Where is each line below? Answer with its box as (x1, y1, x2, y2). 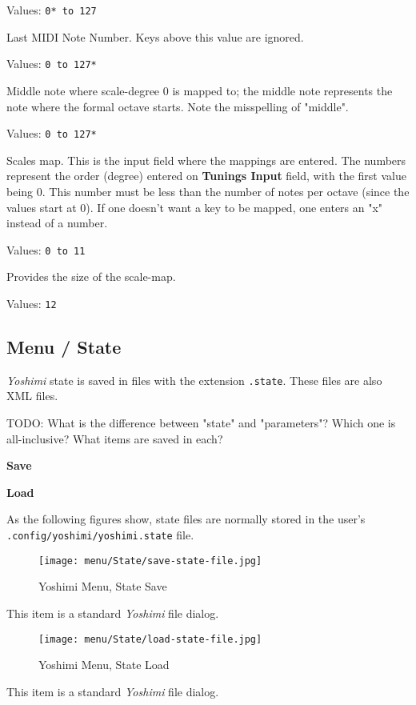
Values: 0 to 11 (6, 241, 86, 258)
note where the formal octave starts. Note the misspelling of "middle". (6, 98, 349, 114)
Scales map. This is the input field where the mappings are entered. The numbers (6, 151, 406, 168)
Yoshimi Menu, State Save (38, 578, 167, 595)
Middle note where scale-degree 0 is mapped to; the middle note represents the (6, 82, 393, 98)
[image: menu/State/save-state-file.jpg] (38, 555, 262, 567)
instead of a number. (6, 214, 108, 231)
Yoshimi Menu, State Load (38, 656, 170, 673)
